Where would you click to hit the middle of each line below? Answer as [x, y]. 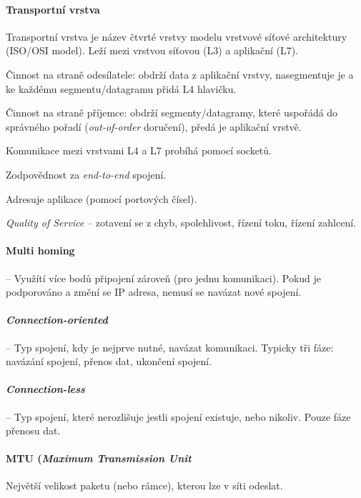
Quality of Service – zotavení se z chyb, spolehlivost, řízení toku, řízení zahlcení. [181, 223]
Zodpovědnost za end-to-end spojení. [86, 174]
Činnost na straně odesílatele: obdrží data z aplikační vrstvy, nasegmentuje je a [180, 74]
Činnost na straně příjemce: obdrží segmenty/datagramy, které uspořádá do [172, 113]
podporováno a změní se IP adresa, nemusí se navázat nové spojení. [154, 292]
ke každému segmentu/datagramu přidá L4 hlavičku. [121, 88]
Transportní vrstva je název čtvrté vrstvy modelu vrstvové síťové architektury [177, 36]
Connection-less [45, 389]
